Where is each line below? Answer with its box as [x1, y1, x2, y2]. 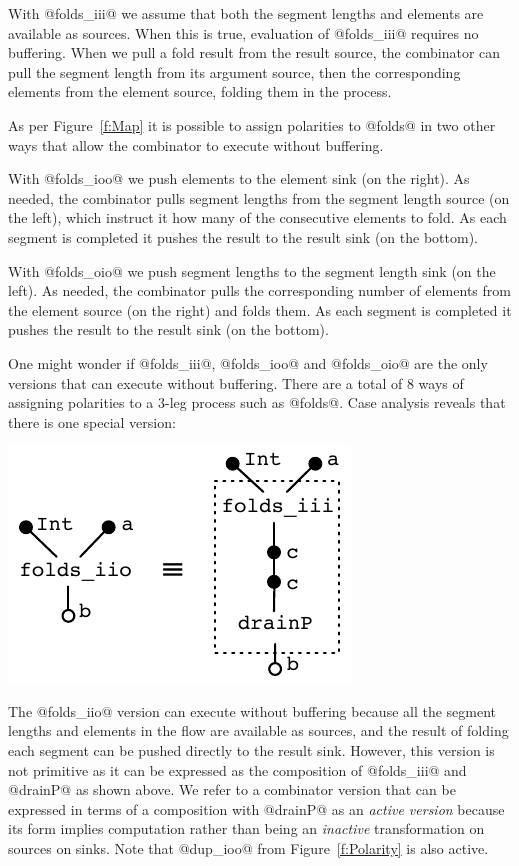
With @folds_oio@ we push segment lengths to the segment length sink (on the [8, 260, 496, 281]
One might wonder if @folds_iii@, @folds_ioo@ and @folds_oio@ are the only [8, 352, 488, 373]
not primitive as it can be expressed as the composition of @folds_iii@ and [8, 759, 467, 780]
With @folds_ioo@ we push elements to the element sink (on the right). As [8, 168, 470, 189]
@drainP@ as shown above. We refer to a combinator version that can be [8, 779, 456, 800]
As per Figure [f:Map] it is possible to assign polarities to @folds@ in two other [8, 114, 496, 135]
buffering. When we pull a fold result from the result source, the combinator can [8, 42, 501, 63]
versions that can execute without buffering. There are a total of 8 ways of [8, 372, 464, 393]
